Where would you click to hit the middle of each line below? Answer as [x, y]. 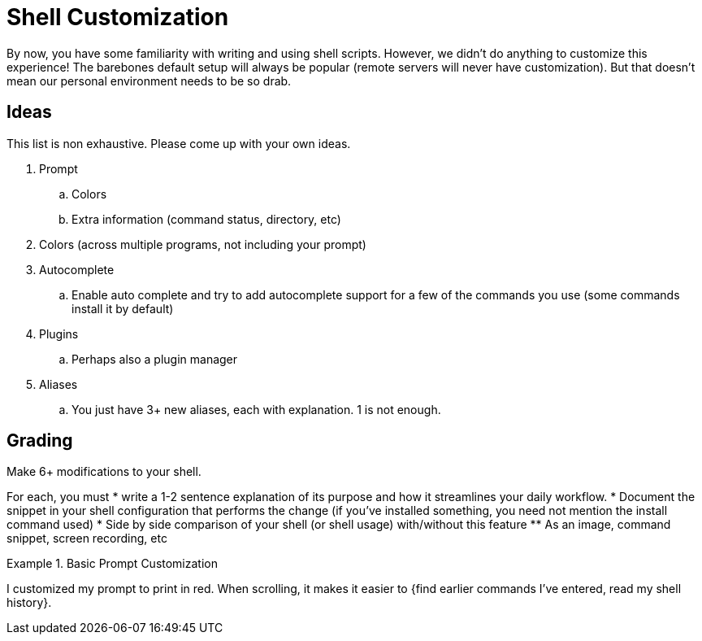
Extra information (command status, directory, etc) [206, 219]
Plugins [59, 334]
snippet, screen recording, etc [87, 539]
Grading [40, 441]
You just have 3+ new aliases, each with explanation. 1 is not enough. [256, 409]
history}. [29, 603]
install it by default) [123, 308]
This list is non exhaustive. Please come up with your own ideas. [179, 143]
